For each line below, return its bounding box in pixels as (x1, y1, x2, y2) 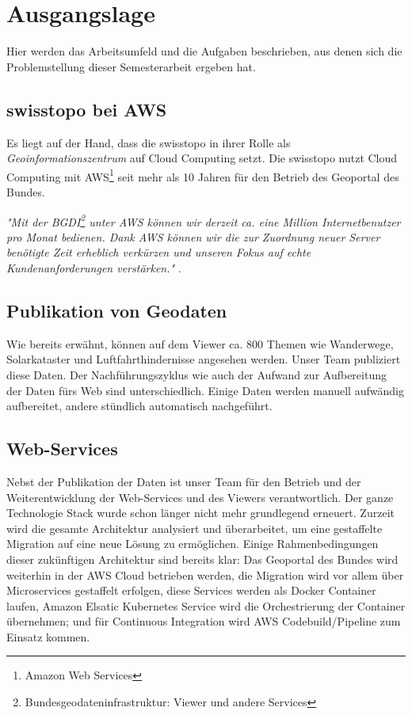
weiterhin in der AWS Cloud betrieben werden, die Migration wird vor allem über (6, 566, 404, 583)
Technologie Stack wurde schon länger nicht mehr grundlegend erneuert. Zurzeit (6, 504, 395, 521)
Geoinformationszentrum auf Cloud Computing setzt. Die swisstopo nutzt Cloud (6, 150, 398, 166)
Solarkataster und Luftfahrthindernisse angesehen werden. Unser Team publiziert (6, 351, 401, 367)
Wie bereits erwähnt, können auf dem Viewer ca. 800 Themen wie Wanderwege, (6, 335, 394, 352)
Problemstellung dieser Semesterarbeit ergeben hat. (6, 58, 256, 74)
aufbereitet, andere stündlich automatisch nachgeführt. (6, 397, 273, 414)
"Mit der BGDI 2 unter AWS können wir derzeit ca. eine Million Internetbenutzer (6, 211, 401, 230)
